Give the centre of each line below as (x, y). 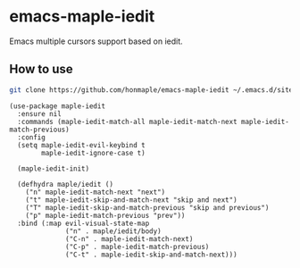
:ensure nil (40, 113)
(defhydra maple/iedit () (66, 184)
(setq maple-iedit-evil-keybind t (81, 145)
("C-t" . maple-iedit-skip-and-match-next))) (152, 255)
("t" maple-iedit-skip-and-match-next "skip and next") (132, 200)
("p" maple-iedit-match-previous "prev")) (105, 215)
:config (32, 137)
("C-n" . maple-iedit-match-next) (129, 239)
